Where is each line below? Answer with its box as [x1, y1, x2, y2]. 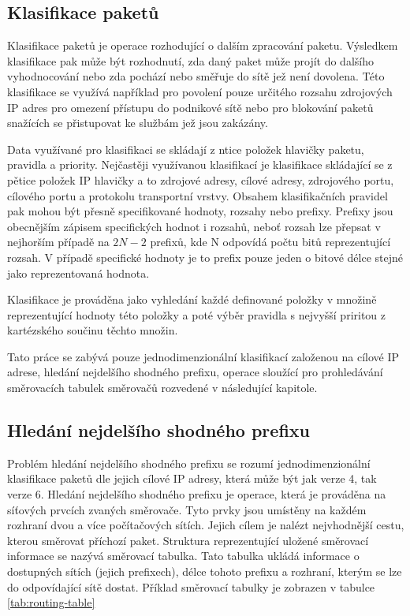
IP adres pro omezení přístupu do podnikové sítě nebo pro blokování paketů [7, 99, 374, 115]
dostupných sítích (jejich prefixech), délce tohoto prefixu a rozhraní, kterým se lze [7, 563, 402, 580]
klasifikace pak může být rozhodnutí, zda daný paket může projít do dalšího [7, 52, 374, 69]
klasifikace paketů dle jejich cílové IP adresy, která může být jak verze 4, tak [7, 470, 377, 487]
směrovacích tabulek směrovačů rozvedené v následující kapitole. [7, 379, 318, 396]
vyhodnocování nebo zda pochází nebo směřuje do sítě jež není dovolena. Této [7, 68, 385, 84]
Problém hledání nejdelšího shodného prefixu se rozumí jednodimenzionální [7, 454, 371, 471]
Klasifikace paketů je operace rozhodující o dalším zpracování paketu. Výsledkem [7, 37, 398, 54]
